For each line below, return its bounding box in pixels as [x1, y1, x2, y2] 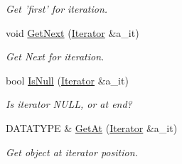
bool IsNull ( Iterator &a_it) [6, 72, 129, 87]
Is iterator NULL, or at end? [6, 97, 132, 111]
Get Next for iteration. [6, 49, 105, 64]
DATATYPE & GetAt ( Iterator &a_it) [6, 120, 178, 135]
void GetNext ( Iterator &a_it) [6, 25, 139, 40]
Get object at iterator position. [6, 144, 138, 159]
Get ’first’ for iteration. [6, 1, 108, 16]
